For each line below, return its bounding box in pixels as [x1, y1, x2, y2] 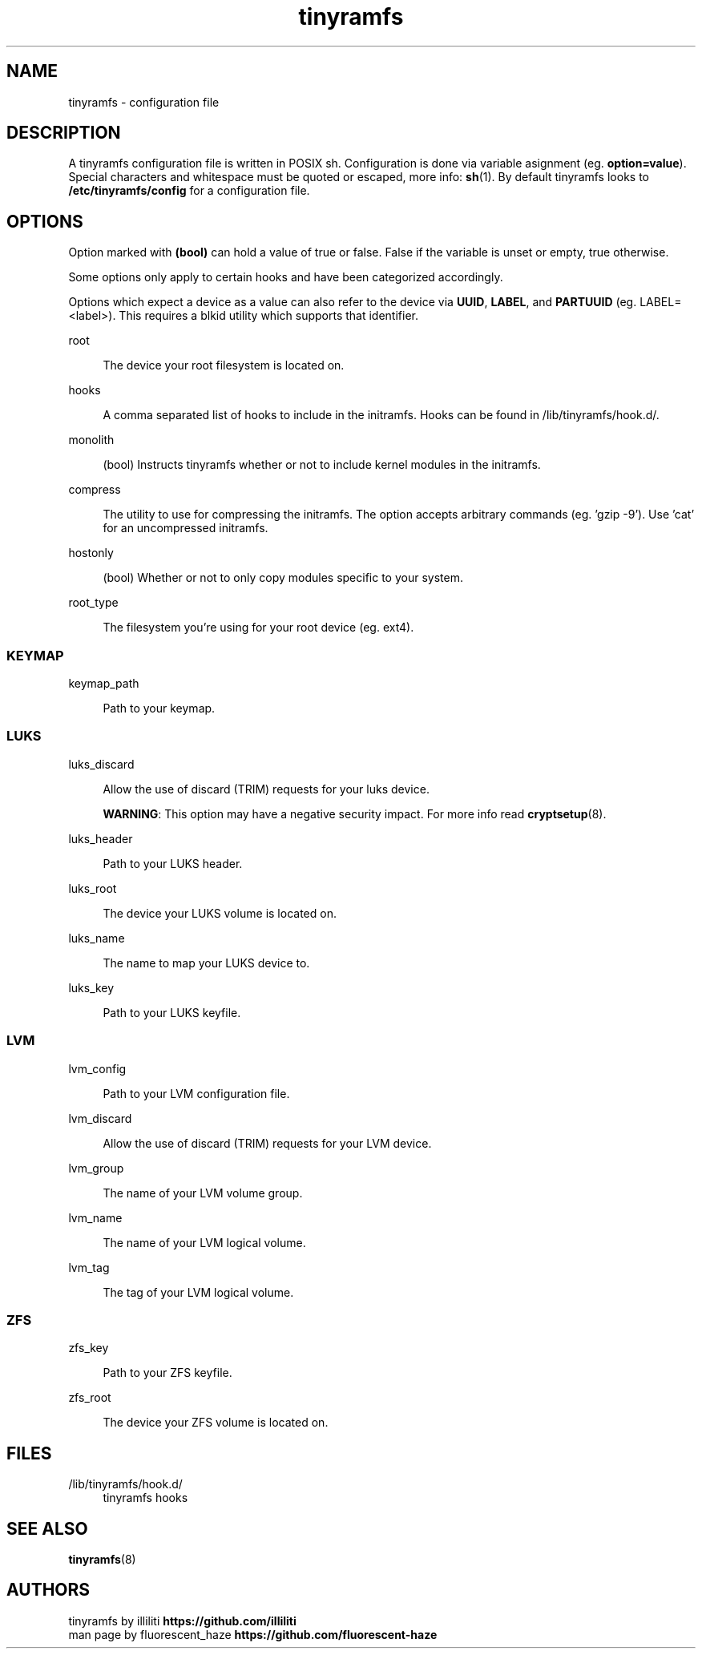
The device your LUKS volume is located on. [103, 906, 337, 920]
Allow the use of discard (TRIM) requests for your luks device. [103, 781, 430, 796]
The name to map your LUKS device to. [103, 955, 310, 970]
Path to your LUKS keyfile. [103, 1005, 241, 1019]
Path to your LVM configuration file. [103, 1086, 290, 1100]
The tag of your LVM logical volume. [103, 1285, 294, 1299]
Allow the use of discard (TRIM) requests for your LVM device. [103, 1136, 432, 1150]
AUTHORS [6, 1580, 91, 1601]
